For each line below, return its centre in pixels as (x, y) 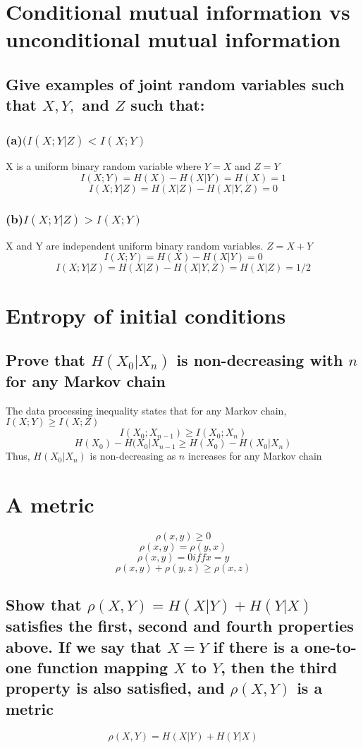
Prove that (45, 360)
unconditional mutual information (173, 39)
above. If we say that (84, 646)
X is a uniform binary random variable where (104, 166)
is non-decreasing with (260, 360)
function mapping (103, 667)
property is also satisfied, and (115, 688)
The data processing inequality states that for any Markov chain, (146, 410)
